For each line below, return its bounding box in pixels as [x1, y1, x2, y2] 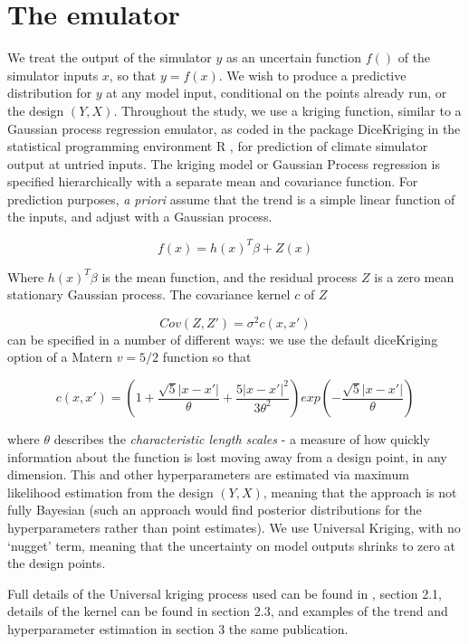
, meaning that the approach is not [263, 482, 457, 501]
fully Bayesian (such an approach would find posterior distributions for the [7, 500, 422, 519]
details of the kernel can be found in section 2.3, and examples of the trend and [7, 601, 448, 620]
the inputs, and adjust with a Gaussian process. [7, 207, 273, 226]
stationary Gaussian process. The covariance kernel [7, 285, 291, 304]
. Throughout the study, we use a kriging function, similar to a [113, 100, 462, 119]
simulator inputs [7, 65, 99, 84]
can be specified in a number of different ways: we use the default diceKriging [7, 329, 438, 348]
